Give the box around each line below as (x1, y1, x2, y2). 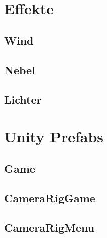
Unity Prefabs (4, 126, 104, 146)
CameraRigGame (4, 190, 95, 206)
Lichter (4, 92, 42, 107)
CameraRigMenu (4, 220, 95, 235)
